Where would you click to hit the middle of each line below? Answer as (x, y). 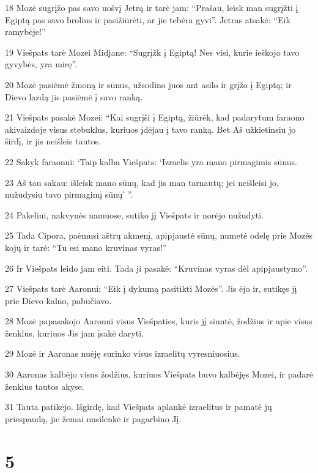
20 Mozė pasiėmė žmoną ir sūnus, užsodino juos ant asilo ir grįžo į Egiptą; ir (148, 84)
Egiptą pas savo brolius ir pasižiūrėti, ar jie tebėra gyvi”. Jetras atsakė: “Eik (148, 19)
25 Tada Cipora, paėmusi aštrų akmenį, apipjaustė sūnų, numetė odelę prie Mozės (159, 235)
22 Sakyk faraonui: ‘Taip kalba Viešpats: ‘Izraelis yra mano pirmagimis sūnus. (151, 161)
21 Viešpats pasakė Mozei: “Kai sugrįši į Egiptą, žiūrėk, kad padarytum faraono (155, 117)
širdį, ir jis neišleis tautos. (53, 141)
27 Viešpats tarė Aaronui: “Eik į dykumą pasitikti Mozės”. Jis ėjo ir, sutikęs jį (151, 289)
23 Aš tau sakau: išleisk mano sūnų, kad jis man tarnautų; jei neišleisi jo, (142, 182)
